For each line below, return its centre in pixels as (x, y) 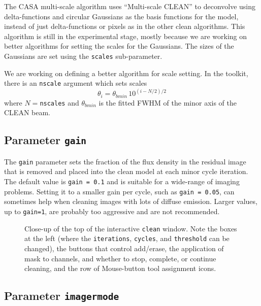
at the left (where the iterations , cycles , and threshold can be (127, 238)
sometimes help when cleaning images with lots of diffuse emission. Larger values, (131, 201)
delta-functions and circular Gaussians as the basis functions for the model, (121, 16)
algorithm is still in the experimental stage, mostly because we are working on (126, 36)
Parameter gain (45, 140)
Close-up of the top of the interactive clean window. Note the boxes (131, 228)
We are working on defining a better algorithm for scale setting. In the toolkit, (126, 73)
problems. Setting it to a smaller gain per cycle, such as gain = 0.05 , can (119, 191)
